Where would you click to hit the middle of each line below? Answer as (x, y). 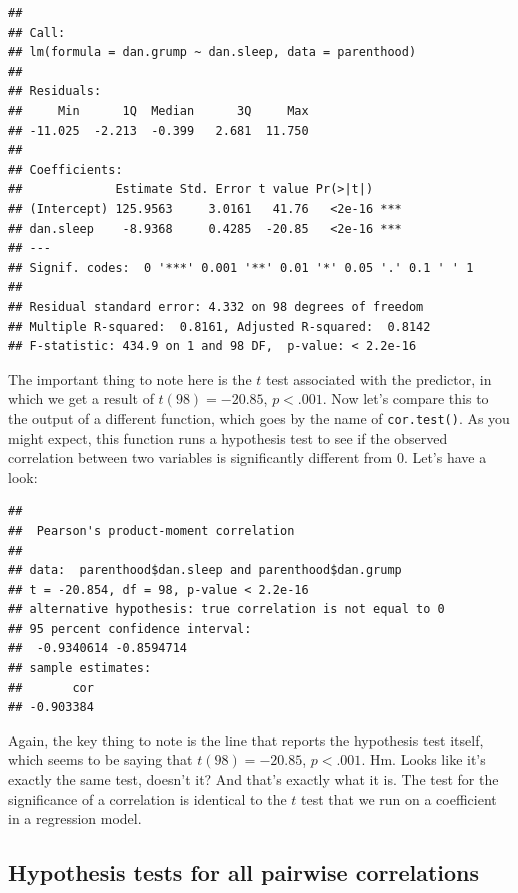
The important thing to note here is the (130, 378)
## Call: (37, 32)
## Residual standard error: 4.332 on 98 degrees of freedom (216, 306)
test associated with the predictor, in (378, 378)
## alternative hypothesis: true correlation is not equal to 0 (226, 609)
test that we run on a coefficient (399, 798)
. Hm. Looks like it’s (423, 759)
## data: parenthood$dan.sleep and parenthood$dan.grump (205, 570)
